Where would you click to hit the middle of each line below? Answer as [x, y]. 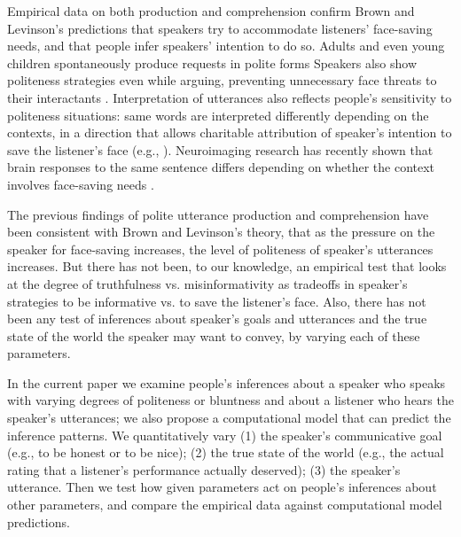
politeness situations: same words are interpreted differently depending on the [218, 115]
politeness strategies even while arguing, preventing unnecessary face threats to [222, 80]
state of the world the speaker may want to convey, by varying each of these [214, 335]
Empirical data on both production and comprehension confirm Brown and [211, 11]
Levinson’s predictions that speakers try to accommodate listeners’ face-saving [220, 28]
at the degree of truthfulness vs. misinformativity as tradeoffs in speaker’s [207, 283]
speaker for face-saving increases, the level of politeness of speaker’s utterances [220, 249]
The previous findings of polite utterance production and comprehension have [218, 214]
